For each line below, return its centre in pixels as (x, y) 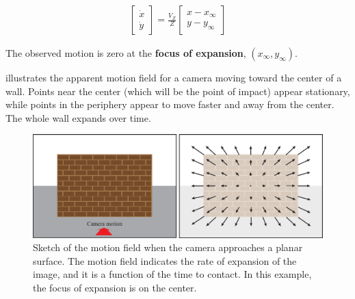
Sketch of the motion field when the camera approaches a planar (168, 247)
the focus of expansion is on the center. (115, 287)
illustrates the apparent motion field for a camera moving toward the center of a (174, 78)
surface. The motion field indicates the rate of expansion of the (165, 260)
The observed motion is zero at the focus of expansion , (126, 53)
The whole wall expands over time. (78, 117)
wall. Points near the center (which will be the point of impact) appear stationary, (178, 91)
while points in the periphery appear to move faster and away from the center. (170, 104)
